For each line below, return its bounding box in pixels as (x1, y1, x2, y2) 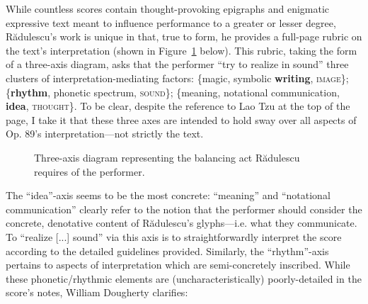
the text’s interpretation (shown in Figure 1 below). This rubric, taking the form (6, 43, 357, 57)
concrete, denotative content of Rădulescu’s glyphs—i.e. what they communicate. (6, 215, 357, 230)
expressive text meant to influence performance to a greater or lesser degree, (6, 15, 336, 30)
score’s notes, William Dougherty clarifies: (6, 285, 188, 300)
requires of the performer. (34, 164, 145, 179)
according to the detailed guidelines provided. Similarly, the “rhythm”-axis (6, 243, 329, 258)
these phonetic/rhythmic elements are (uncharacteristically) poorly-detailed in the (6, 271, 362, 286)
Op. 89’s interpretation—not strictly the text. (6, 126, 204, 141)
